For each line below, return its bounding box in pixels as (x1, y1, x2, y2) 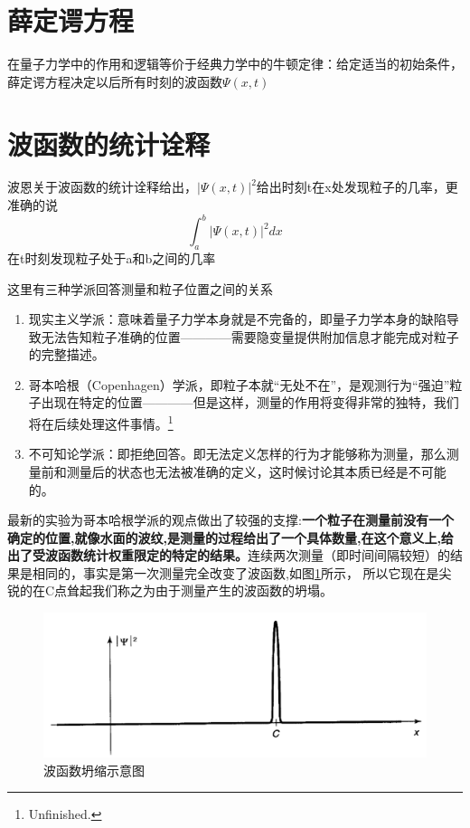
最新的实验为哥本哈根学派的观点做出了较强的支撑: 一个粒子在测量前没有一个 (7, 510, 454, 529)
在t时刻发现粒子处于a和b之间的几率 (7, 248, 216, 267)
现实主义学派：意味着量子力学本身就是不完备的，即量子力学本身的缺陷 (28, 309, 446, 328)
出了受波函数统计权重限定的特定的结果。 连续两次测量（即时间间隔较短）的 (7, 546, 450, 565)
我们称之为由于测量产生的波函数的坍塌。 (92, 581, 334, 600)
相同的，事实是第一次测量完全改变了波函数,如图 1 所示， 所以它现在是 (32, 563, 439, 582)
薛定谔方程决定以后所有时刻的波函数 (7, 71, 222, 90)
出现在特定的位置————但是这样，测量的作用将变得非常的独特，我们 (41, 393, 459, 412)
